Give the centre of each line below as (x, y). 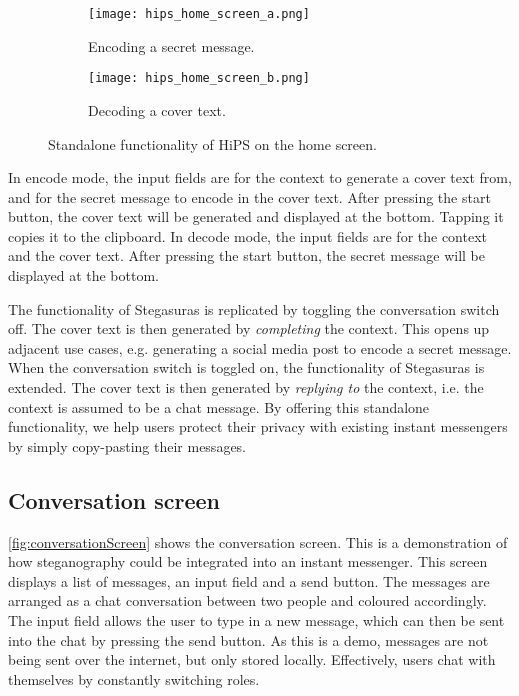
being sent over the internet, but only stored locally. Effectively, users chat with (252, 659)
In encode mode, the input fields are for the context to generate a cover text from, (260, 177)
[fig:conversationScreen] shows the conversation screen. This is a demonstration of (258, 541)
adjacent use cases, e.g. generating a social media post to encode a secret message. (260, 347)
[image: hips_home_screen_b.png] (199, 78)
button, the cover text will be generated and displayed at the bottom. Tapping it (256, 216)
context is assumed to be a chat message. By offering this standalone (219, 406)
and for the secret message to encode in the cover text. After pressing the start (249, 196)
